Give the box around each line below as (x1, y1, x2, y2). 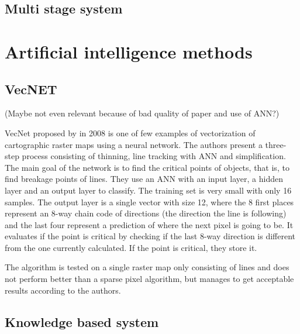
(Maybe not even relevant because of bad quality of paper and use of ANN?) (5, 107, 280, 119)
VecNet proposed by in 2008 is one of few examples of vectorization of (5, 126, 256, 139)
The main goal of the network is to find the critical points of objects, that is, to (5, 161, 289, 173)
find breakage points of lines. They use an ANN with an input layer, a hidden (5, 173, 283, 185)
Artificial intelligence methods (5, 39, 253, 63)
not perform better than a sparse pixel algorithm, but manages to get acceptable (5, 273, 294, 285)
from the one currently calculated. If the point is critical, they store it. (5, 241, 257, 253)
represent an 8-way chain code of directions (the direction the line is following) (5, 207, 287, 219)
